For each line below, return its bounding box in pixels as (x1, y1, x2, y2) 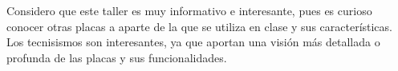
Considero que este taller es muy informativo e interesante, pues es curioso (6, 2, 372, 18)
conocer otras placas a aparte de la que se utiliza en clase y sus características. (6, 18, 392, 34)
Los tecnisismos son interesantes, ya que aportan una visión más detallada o (6, 34, 380, 50)
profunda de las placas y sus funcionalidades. (6, 49, 227, 65)
